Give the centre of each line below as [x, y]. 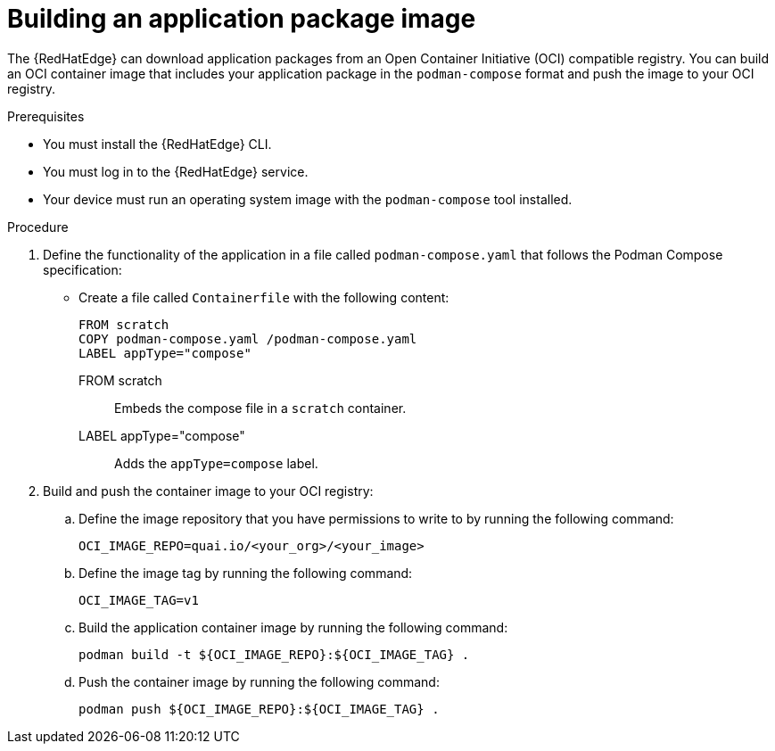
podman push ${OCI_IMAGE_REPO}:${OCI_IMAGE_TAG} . [259, 709]
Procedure [38, 227]
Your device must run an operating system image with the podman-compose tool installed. [308, 199]
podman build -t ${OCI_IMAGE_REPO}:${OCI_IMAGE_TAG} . [274, 654]
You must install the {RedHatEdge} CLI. [157, 144]
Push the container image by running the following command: [259, 681]
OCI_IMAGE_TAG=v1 [139, 600]
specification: [82, 269]
